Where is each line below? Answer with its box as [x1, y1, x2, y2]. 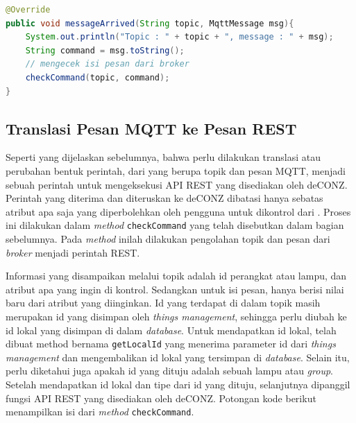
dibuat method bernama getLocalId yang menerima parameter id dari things [6, 336, 336, 351]
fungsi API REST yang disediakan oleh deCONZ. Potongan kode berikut [6, 390, 316, 405]
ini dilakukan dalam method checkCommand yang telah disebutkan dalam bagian [6, 218, 344, 232]
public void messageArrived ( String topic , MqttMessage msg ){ [6, 18, 294, 28]
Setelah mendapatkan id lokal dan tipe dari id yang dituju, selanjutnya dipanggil [6, 377, 350, 391]
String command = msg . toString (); [25, 45, 185, 55]
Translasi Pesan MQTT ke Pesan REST [6, 117, 297, 139]
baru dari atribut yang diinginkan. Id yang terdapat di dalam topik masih [6, 295, 321, 310]
